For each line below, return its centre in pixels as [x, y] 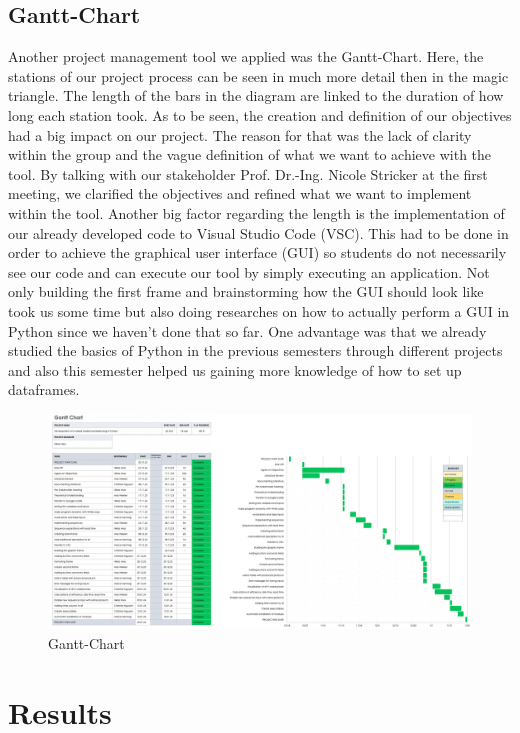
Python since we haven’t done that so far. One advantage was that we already [247, 330]
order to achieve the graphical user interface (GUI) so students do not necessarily [257, 252]
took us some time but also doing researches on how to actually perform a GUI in [259, 310]
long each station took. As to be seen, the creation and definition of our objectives [260, 114]
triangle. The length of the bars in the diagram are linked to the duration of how [256, 95]
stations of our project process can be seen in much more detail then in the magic [258, 75]
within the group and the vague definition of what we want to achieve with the [250, 154]
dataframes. [44, 389]
